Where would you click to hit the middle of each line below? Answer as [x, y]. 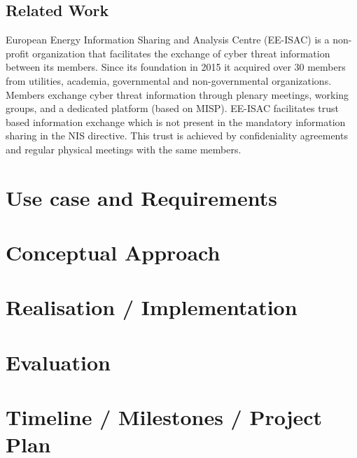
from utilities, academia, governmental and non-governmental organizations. [169, 80]
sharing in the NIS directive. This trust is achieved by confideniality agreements [177, 136]
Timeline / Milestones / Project [164, 417]
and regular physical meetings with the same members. [124, 149]
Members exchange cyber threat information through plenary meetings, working [177, 94]
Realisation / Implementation [152, 307]
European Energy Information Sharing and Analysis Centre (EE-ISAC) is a [168, 40]
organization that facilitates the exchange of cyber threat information [181, 53]
